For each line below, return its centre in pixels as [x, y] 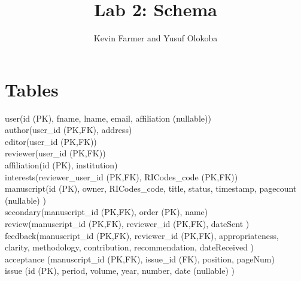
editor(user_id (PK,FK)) [51, 141]
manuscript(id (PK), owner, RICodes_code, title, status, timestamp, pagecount [151, 188]
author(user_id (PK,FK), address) [69, 130]
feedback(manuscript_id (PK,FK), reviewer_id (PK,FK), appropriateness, [142, 235]
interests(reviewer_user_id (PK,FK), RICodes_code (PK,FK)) [121, 176]
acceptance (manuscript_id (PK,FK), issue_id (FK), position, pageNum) [140, 259]
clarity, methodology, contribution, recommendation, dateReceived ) [130, 247]
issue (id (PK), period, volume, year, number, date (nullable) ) [120, 271]
